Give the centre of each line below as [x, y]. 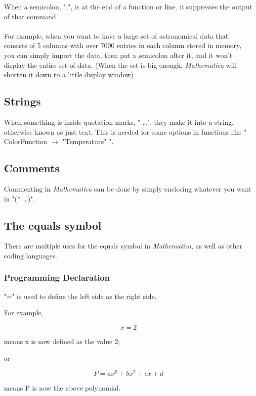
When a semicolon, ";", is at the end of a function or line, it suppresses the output [128, 6]
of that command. [31, 16]
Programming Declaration [57, 277]
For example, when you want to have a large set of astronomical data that [116, 35]
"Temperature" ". [88, 141]
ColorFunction [26, 141]
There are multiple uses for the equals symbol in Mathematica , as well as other [123, 246]
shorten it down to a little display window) [69, 74]
